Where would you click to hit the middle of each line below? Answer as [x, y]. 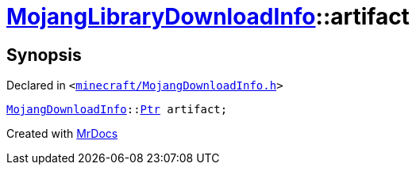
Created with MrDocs [62, 134]
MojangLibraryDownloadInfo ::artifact [208, 17]
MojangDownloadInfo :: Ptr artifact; [117, 110]
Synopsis [44, 55]
